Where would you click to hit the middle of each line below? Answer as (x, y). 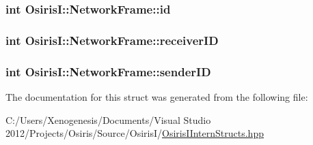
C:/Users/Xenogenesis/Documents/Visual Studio (108, 119)
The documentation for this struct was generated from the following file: (157, 96)
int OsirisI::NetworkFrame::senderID (108, 71)
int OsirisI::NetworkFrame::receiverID (112, 40)
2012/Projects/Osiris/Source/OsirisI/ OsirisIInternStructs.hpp (135, 133)
